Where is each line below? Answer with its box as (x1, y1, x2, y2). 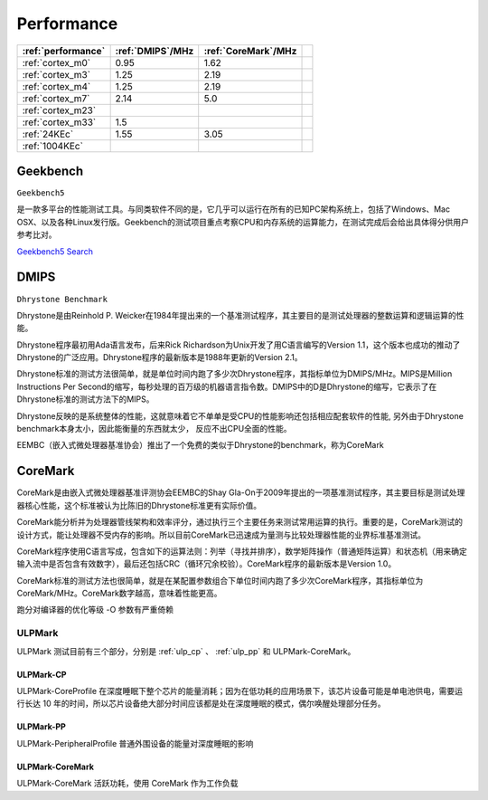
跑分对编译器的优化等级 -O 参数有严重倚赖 (16, 605, 174, 615)
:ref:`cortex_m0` (22, 56, 91, 69)
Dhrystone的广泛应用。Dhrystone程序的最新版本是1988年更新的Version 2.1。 (16, 352, 303, 363)
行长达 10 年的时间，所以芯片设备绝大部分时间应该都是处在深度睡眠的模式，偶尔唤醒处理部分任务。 (16, 698, 386, 710)
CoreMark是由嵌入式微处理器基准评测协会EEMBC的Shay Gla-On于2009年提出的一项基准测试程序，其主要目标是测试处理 (16, 487, 465, 498)
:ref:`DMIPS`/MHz (115, 44, 194, 57)
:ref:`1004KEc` (22, 139, 83, 152)
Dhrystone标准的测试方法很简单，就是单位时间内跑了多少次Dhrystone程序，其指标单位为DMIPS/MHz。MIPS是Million (16, 368, 453, 379)
